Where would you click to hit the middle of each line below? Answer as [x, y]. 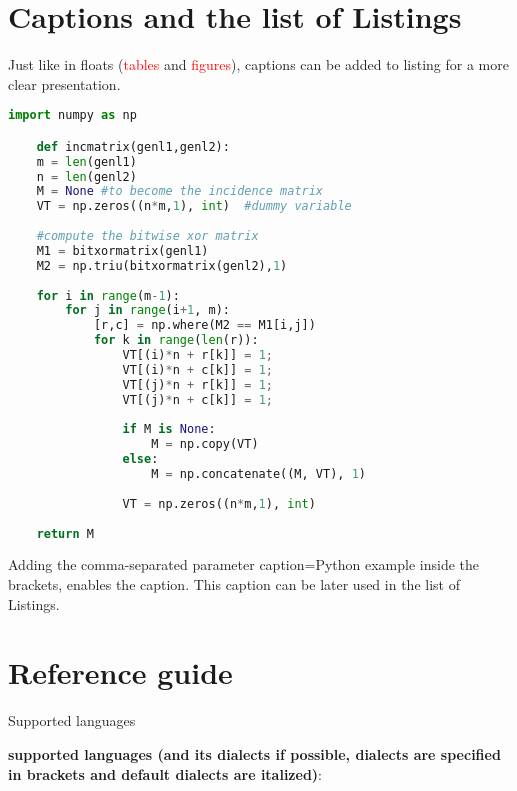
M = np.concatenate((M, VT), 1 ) [258, 474]
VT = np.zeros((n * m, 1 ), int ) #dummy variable [194, 206]
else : [140, 459]
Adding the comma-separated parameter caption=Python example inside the [244, 564]
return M [65, 533]
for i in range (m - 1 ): [108, 295]
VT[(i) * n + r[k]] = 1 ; [197, 355]
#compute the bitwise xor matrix [147, 236]
